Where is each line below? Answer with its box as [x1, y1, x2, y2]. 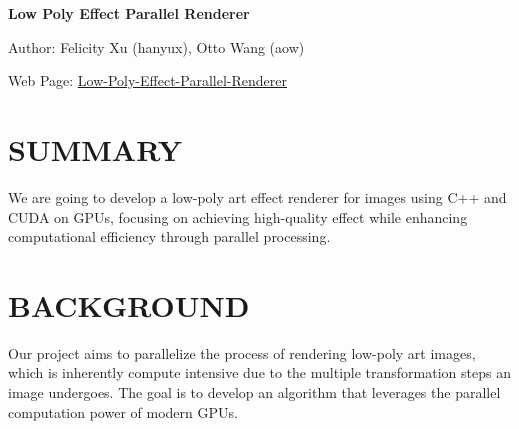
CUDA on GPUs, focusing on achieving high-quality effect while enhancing [8, 206, 468, 227]
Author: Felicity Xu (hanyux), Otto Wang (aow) [8, 36, 305, 57]
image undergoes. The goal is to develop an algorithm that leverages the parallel [8, 382, 501, 402]
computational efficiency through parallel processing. [8, 226, 331, 247]
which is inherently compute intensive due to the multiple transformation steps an [8, 362, 511, 383]
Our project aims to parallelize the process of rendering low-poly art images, [8, 342, 476, 363]
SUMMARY [8, 128, 182, 169]
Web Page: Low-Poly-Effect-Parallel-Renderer [8, 70, 287, 91]
